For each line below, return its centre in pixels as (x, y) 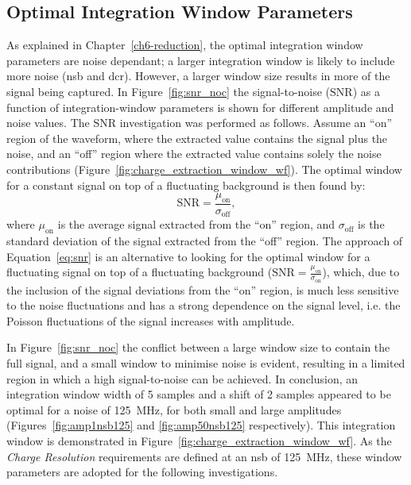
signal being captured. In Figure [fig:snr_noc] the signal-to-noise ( (169, 91)
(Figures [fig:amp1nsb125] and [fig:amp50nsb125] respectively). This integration (201, 425)
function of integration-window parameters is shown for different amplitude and (200, 107)
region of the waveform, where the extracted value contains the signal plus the (197, 138)
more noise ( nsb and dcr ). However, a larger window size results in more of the (198, 76)
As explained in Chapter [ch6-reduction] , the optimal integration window (185, 45)
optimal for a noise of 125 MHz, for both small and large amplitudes (174, 409)
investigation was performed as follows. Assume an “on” (256, 123)
